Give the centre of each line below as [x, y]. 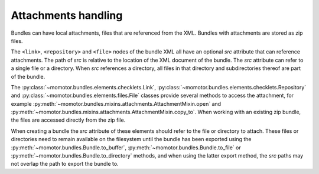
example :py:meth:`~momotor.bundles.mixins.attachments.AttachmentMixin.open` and [116, 103]
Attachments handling [67, 15]
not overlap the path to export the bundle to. [65, 164]
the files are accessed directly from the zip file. [68, 120]
